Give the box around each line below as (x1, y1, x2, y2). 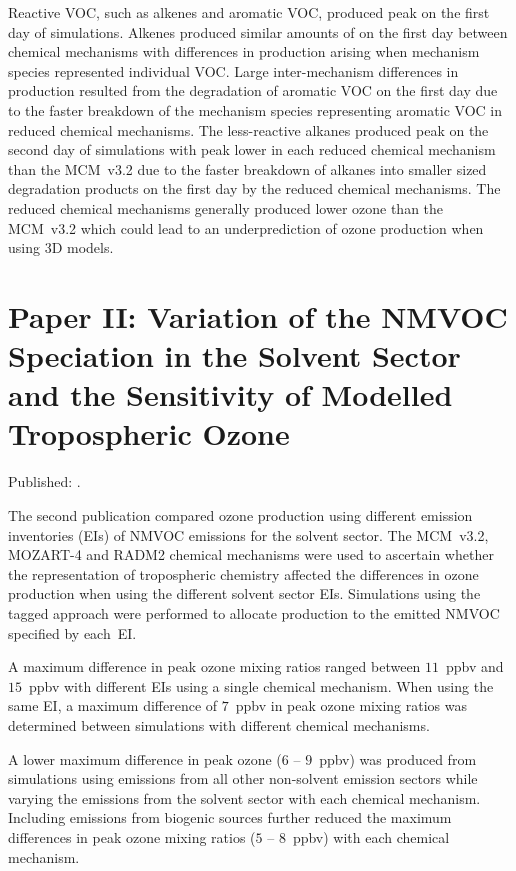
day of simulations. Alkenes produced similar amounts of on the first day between (8, 21, 508, 42)
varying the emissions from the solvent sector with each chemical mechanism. (8, 787, 481, 808)
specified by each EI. (8, 622, 137, 643)
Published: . (8, 471, 81, 492)
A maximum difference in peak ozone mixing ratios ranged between (8, 656, 421, 677)
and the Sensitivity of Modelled (8, 374, 453, 415)
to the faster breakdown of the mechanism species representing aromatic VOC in (8, 99, 503, 120)
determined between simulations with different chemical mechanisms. (8, 714, 430, 735)
